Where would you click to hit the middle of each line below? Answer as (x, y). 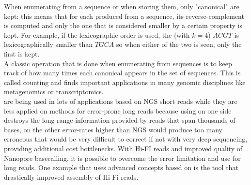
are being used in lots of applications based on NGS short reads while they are (121, 101)
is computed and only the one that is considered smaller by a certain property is (123, 25)
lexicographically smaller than (48, 44)
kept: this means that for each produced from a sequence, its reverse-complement (124, 16)
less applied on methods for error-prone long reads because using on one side (118, 110)
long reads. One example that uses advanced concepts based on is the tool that (121, 167)
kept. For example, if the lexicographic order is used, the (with (97, 35)
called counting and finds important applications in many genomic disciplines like (125, 82)
